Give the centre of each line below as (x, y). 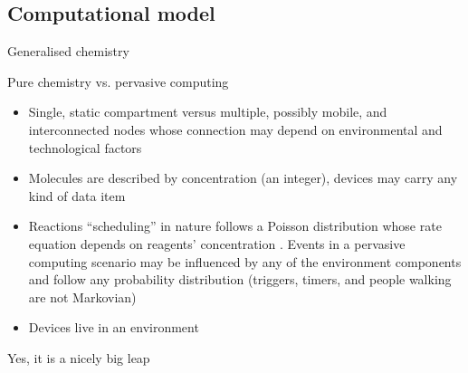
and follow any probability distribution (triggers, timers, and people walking (240, 279)
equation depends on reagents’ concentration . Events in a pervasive (217, 243)
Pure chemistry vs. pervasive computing (118, 81)
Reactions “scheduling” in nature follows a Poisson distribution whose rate (235, 226)
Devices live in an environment (114, 327)
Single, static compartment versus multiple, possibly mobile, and (208, 112)
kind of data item (77, 195)
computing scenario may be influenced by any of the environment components (245, 261)
